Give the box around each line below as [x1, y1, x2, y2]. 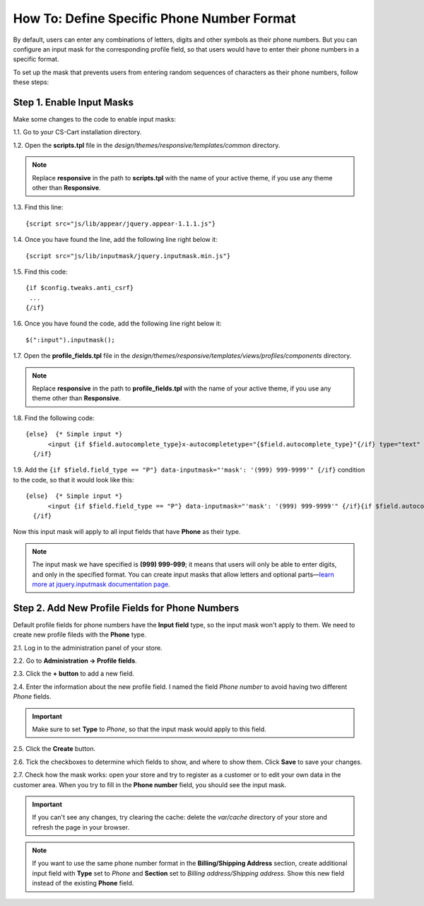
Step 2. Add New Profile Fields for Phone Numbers [13, 602, 240, 614]
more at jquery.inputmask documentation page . [32, 580, 170, 588]
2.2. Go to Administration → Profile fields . [13, 656, 137, 665]
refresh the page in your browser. [32, 823, 130, 831]
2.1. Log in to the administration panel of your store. [13, 644, 163, 652]
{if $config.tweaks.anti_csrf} [25, 284, 134, 292]
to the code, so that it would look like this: [13, 475, 134, 484]
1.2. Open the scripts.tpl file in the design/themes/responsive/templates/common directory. [13, 141, 281, 149]
